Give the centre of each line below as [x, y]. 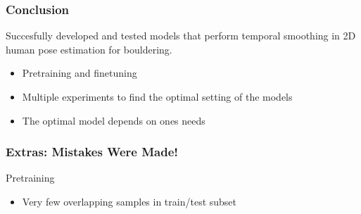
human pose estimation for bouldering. [89, 49]
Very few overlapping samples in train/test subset [129, 201]
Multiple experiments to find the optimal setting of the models [157, 96]
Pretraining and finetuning [80, 73]
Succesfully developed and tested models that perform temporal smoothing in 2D [181, 36]
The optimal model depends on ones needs [114, 120]
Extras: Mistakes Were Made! [92, 152]
